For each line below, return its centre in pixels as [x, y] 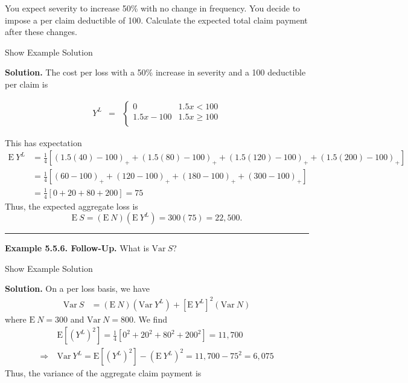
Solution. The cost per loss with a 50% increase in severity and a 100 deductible [155, 72]
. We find [150, 319]
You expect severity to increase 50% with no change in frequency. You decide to [153, 8]
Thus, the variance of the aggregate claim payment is [103, 373]
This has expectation [43, 142]
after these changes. [41, 32]
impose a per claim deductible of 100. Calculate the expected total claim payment [156, 20]
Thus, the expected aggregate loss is [72, 206]
